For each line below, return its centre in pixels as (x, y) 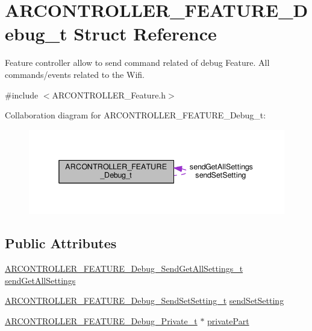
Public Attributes (61, 243)
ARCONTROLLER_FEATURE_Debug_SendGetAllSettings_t (124, 268)
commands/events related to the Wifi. (75, 74)
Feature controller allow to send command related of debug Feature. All (137, 63)
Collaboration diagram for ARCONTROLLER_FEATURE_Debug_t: (136, 115)
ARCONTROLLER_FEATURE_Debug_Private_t (101, 320)
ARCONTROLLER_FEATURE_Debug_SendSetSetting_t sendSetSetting (145, 300)
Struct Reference (145, 34)
